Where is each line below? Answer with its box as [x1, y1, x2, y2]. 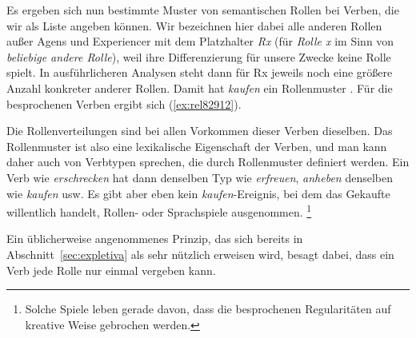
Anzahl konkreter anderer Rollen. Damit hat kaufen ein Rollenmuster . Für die [6, 79, 393, 96]
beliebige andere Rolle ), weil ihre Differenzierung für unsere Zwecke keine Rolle [6, 48, 391, 65]
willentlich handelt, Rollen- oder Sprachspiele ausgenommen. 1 [6, 201, 312, 220]
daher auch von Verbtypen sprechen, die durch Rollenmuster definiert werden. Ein [6, 153, 410, 170]
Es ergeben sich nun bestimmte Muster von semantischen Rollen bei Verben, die [6, 2, 399, 18]
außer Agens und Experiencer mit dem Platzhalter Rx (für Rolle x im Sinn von [6, 33, 394, 50]
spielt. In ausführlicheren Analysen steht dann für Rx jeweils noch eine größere [6, 64, 393, 81]
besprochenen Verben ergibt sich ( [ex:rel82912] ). [6, 95, 242, 112]
